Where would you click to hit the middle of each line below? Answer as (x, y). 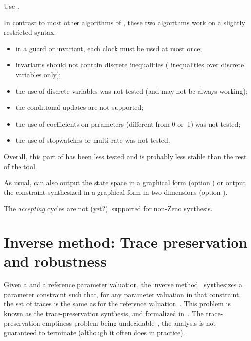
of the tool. (20, 166)
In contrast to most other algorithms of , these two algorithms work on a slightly (125, 22)
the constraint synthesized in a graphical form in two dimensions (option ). (116, 192)
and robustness (55, 261)
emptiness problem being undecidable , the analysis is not (129, 323)
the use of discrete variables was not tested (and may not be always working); (131, 91)
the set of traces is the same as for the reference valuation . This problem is (117, 304)
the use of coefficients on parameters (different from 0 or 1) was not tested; (128, 123)
